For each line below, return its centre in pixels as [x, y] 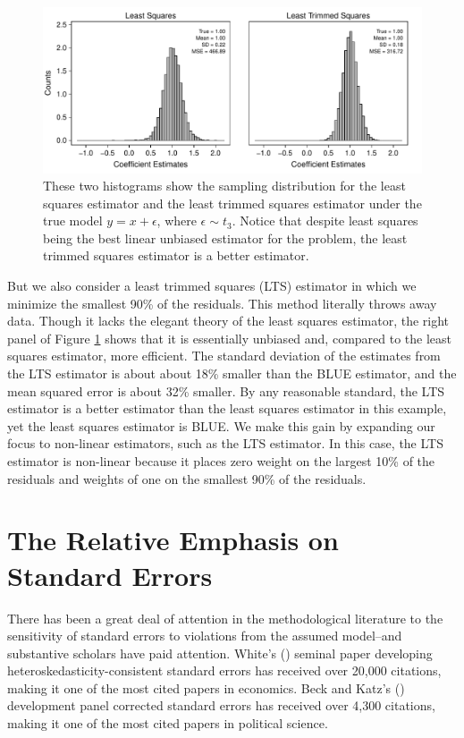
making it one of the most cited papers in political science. [168, 723]
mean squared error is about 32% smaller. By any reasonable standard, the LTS [226, 390]
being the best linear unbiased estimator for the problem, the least [225, 238]
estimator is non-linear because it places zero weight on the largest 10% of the [221, 461]
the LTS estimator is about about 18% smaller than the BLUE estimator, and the [232, 373]
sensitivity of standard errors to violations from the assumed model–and [205, 636]
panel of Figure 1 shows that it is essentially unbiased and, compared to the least [230, 338]
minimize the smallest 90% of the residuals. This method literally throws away [222, 303]
